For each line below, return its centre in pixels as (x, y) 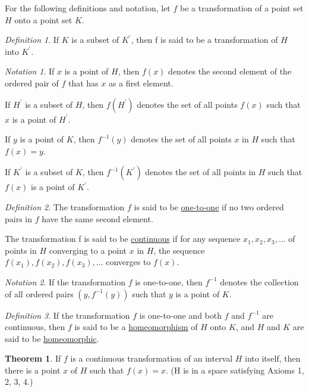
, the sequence (179, 250)
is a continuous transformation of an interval (152, 358)
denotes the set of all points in (201, 172)
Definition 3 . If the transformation (67, 315)
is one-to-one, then (169, 281)
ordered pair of (32, 83)
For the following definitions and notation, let (88, 8)
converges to (128, 262)
